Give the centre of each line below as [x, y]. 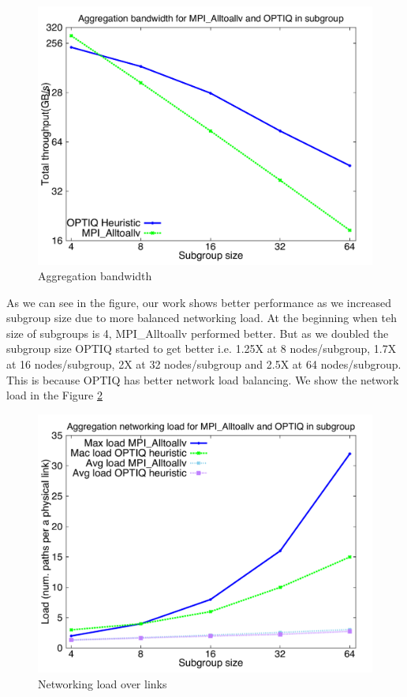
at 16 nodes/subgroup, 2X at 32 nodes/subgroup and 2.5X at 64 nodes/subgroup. [204, 364]
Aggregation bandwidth [95, 276]
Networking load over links [103, 683]
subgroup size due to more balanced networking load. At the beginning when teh [202, 318]
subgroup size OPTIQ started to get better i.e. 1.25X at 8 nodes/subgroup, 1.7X [202, 348]
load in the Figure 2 [54, 395]
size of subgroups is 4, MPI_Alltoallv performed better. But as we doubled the [198, 333]
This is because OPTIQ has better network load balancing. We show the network [203, 379]
